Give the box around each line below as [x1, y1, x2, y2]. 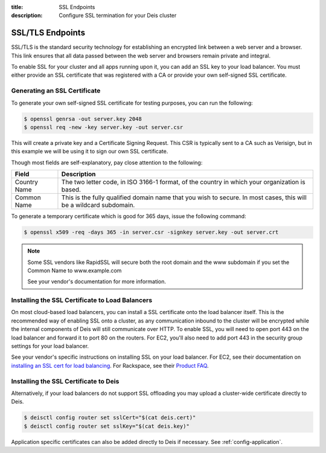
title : [11, 4, 24, 10]
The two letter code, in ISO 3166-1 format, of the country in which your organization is [61, 178, 305, 187]
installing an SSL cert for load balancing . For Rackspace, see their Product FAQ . [11, 362, 209, 369]
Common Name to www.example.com [27, 266, 122, 274]
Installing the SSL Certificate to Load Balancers [11, 296, 153, 304]
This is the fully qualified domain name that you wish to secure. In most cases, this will [61, 193, 307, 202]
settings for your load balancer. [11, 342, 89, 350]
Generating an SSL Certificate [11, 86, 101, 95]
